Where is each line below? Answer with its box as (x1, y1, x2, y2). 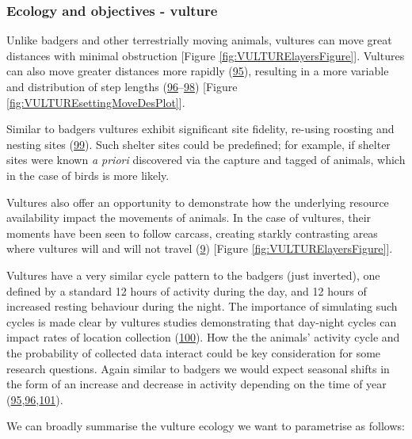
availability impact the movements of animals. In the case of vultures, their (6, 209, 372, 226)
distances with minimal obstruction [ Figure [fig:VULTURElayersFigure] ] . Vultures (6, 47, 405, 63)
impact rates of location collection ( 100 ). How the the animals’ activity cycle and (6, 329, 400, 345)
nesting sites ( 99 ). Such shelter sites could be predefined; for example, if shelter (6, 136, 391, 152)
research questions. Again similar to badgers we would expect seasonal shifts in (6, 360, 390, 376)
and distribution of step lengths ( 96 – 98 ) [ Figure (6, 78, 238, 94)
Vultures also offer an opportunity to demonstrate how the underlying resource (6, 193, 389, 210)
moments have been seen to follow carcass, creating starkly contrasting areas (6, 224, 378, 241)
